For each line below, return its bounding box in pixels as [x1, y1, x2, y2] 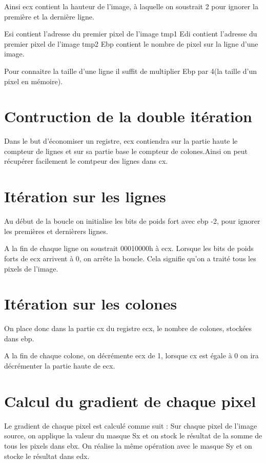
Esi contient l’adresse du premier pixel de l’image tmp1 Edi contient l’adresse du [4, 28, 257, 39]
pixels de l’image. [4, 263, 58, 274]
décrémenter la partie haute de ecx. [4, 360, 115, 371]
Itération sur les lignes [4, 186, 166, 207]
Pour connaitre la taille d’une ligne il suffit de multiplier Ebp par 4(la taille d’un [4, 65, 257, 76]
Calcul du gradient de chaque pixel [4, 390, 256, 411]
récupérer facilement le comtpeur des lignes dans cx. [4, 156, 168, 166]
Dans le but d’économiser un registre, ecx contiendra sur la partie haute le [4, 136, 238, 146]
